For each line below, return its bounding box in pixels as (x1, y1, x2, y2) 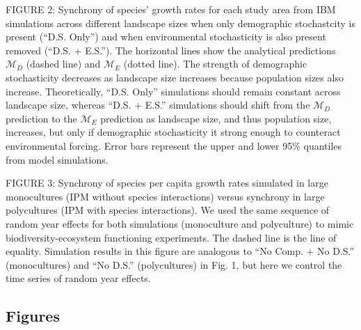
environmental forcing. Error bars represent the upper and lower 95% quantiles (6, 138, 342, 152)
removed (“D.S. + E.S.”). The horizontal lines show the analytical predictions (6, 42, 336, 57)
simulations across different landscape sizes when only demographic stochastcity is (6, 15, 355, 30)
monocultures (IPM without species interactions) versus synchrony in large (6, 189, 325, 203)
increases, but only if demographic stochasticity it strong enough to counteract (6, 125, 341, 139)
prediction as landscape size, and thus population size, (100, 111, 332, 125)
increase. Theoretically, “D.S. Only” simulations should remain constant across (6, 84, 341, 98)
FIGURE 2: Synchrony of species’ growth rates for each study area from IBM (6, 2, 336, 16)
